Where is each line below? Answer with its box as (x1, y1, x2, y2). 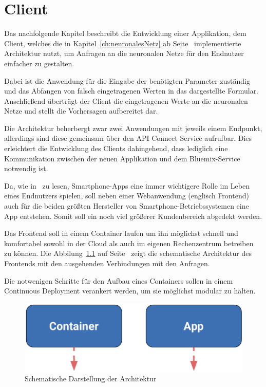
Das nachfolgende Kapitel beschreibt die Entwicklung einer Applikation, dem (4, 28, 246, 39)
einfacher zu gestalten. (4, 58, 74, 68)
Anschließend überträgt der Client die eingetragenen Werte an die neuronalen (4, 95, 248, 106)
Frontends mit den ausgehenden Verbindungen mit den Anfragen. (4, 258, 210, 268)
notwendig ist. (4, 163, 48, 174)
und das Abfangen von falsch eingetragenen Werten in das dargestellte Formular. (4, 85, 259, 96)
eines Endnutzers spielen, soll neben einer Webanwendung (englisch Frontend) (4, 190, 249, 201)
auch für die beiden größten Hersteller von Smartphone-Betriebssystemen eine (4, 200, 249, 211)
